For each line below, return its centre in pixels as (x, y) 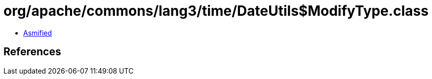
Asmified (38, 33)
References (32, 52)
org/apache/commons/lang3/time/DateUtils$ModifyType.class (216, 11)
